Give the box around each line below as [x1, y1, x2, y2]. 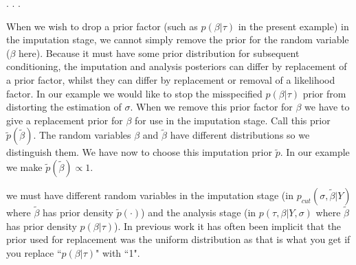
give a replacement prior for [6, 113, 123, 127]
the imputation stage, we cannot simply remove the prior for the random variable [6, 32, 349, 47]
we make [6, 159, 43, 174]
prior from [302, 86, 346, 100]
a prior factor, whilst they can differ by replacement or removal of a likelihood [6, 72, 335, 87]
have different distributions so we [170, 128, 310, 142]
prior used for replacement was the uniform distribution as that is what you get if [6, 232, 351, 246]
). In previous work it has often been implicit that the [114, 218, 342, 233]
